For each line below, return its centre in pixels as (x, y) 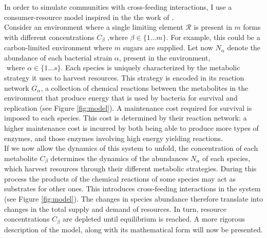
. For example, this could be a (213, 37)
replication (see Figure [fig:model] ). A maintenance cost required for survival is (128, 107)
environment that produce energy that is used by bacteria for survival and (121, 98)
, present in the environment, (165, 57)
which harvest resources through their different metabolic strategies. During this (130, 168)
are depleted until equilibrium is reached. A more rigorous (154, 219)
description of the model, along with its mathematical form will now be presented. (133, 229)
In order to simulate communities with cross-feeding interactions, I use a (118, 7)
